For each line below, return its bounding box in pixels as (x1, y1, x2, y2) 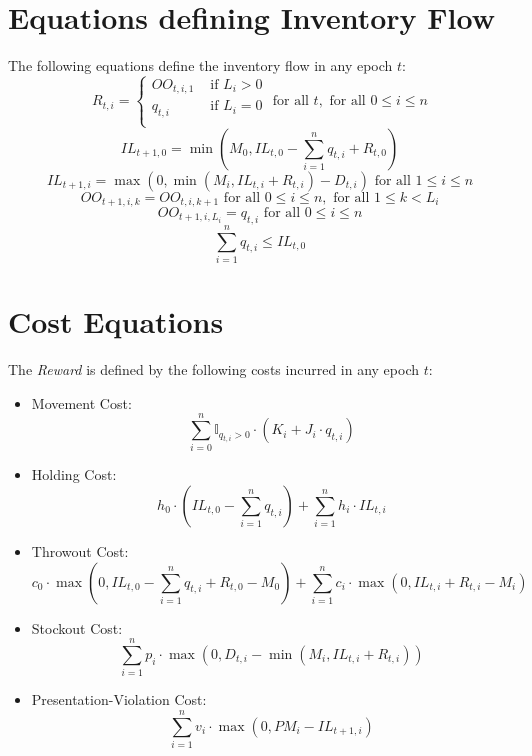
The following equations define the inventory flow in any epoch (8, 55, 393, 76)
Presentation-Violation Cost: (31, 689, 207, 710)
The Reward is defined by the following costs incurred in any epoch (8, 359, 419, 380)
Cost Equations (8, 301, 224, 342)
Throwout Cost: (31, 540, 129, 561)
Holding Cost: (31, 464, 117, 485)
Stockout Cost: (31, 617, 123, 638)
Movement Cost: (31, 392, 132, 413)
